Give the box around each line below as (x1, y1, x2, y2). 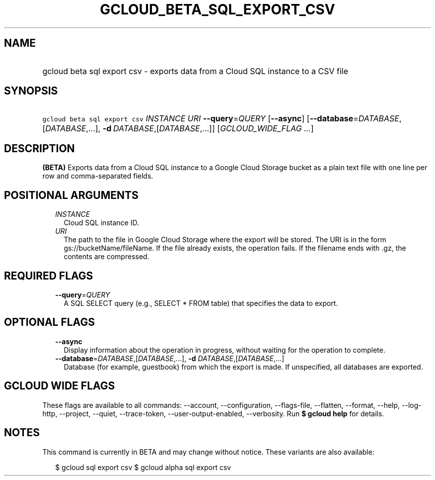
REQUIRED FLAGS (4, 269, 93, 282)
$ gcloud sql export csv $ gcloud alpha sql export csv (55, 463, 231, 472)
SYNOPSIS (4, 85, 58, 97)
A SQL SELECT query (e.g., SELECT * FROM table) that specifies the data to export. (64, 298, 338, 307)
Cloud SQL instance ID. (64, 218, 139, 227)
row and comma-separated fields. (42, 172, 153, 181)
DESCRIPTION (4, 142, 75, 155)
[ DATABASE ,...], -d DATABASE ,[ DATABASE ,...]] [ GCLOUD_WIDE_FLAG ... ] (42, 123, 314, 134)
